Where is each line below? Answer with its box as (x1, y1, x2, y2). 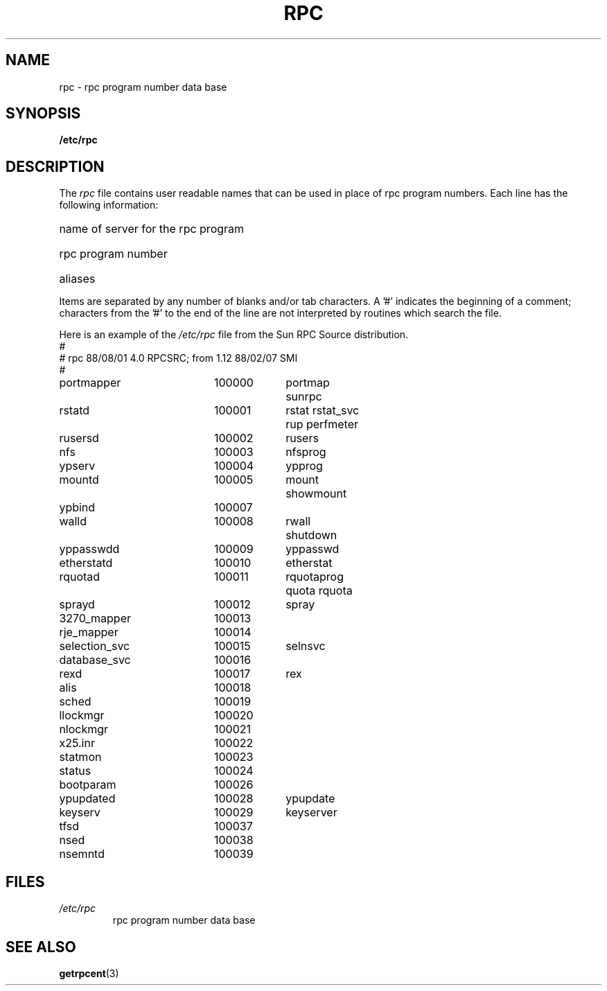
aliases (59, 272, 96, 286)
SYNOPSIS (6, 105, 81, 123)
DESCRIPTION (6, 157, 105, 175)
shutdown (285, 528, 337, 543)
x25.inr (59, 736, 95, 751)
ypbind (59, 500, 96, 515)
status (59, 764, 91, 778)
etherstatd (59, 556, 113, 570)
